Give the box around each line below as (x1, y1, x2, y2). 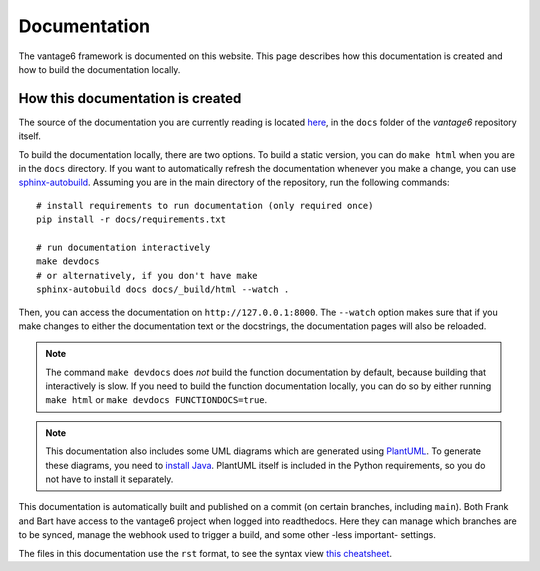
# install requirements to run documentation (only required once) (36, 200, 374, 211)
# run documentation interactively (36, 241, 211, 253)
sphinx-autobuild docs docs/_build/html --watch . (36, 284, 290, 295)
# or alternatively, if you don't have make (36, 270, 259, 281)
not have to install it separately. (45, 473, 174, 485)
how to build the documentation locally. (18, 63, 181, 75)
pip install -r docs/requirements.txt (36, 214, 227, 225)
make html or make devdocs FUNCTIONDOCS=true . (45, 394, 268, 406)
